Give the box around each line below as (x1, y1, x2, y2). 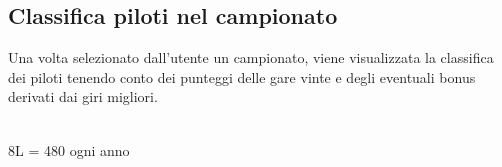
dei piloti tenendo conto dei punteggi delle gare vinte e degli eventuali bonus (8, 66, 476, 87)
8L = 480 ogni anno (8, 139, 130, 160)
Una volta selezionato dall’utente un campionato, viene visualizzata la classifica (8, 47, 494, 68)
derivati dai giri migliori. (8, 86, 158, 107)
